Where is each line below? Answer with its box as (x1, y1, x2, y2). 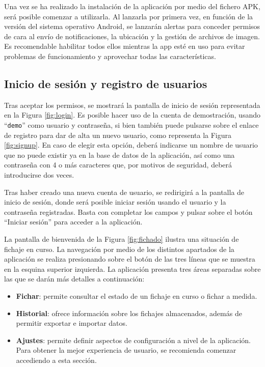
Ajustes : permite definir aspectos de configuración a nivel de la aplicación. (16, 334, 251, 345)
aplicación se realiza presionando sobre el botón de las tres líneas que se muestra (4, 253, 255, 264)
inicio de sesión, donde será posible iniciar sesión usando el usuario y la (4, 196, 226, 207)
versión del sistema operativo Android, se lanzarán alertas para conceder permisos (4, 21, 260, 32)
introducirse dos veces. (4, 169, 74, 180)
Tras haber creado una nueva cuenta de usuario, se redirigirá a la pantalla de (4, 186, 245, 197)
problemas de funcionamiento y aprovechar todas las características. (4, 50, 216, 61)
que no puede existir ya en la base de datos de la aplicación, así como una (4, 149, 235, 160)
